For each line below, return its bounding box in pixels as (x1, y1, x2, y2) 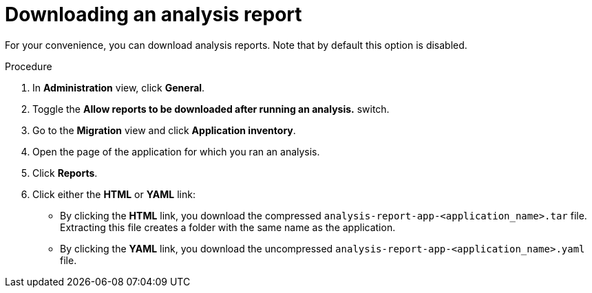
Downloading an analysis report (5, 3, 302, 26)
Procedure (5, 60, 52, 72)
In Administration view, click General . (32, 81, 205, 94)
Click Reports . (32, 166, 98, 179)
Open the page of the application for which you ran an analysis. (32, 145, 320, 158)
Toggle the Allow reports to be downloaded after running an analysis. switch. (32, 102, 390, 115)
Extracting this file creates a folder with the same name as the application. (60, 221, 396, 233)
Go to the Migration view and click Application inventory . (32, 124, 296, 136)
